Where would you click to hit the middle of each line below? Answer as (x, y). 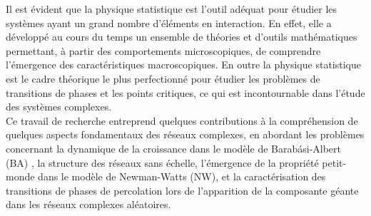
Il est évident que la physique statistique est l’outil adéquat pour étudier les (172, 9)
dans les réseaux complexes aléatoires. (88, 204)
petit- (334, 162)
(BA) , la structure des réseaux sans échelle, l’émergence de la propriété (162, 162)
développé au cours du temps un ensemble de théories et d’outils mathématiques (182, 37)
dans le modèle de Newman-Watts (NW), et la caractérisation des (182, 176)
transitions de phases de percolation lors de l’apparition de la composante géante (182, 190)
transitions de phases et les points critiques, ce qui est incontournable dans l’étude (185, 92)
